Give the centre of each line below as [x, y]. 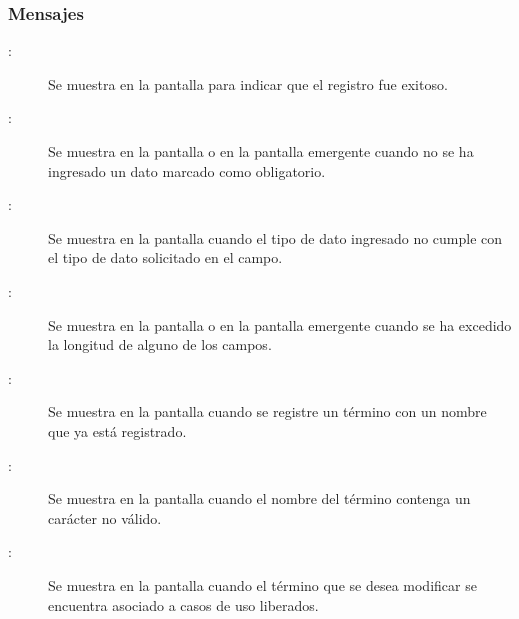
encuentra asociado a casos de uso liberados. [183, 604]
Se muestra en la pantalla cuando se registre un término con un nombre [267, 411]
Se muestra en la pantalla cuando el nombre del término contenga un [259, 498]
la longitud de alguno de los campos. [160, 344]
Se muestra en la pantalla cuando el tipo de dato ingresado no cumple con [275, 237]
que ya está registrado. [117, 430]
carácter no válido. [105, 517]
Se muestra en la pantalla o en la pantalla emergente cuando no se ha [261, 151]
